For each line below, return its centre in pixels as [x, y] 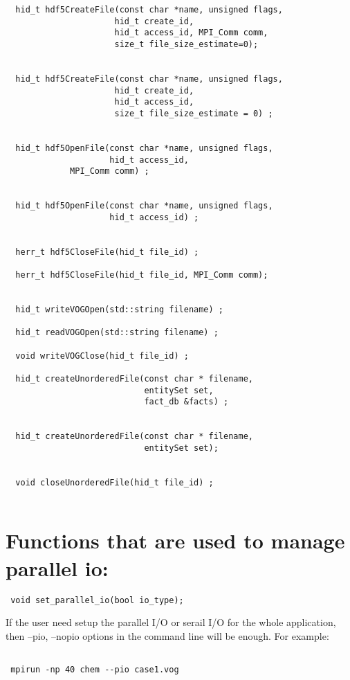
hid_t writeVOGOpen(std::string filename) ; [119, 310]
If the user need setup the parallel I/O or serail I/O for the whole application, [171, 622]
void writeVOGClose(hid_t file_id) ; [102, 356]
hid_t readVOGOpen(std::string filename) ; [117, 333]
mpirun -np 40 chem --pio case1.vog [95, 670]
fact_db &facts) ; [186, 402]
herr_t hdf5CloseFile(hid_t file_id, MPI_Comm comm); [142, 275]
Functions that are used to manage [175, 540]
